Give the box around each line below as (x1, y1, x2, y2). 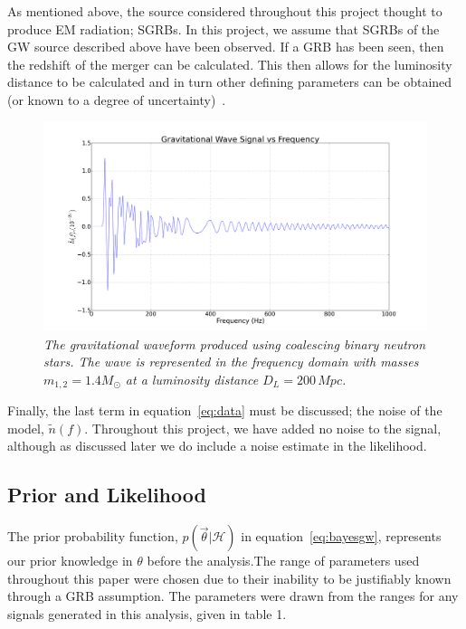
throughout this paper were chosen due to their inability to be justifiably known (7, 568, 452, 587)
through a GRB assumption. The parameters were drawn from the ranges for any (7, 586, 459, 605)
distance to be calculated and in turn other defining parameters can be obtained (7, 72, 452, 91)
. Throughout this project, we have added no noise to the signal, (84, 418, 442, 437)
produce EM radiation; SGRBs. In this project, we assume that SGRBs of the (7, 19, 440, 38)
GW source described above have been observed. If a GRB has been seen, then (7, 37, 444, 56)
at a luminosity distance (125, 369, 259, 388)
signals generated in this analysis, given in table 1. (7, 605, 287, 624)
